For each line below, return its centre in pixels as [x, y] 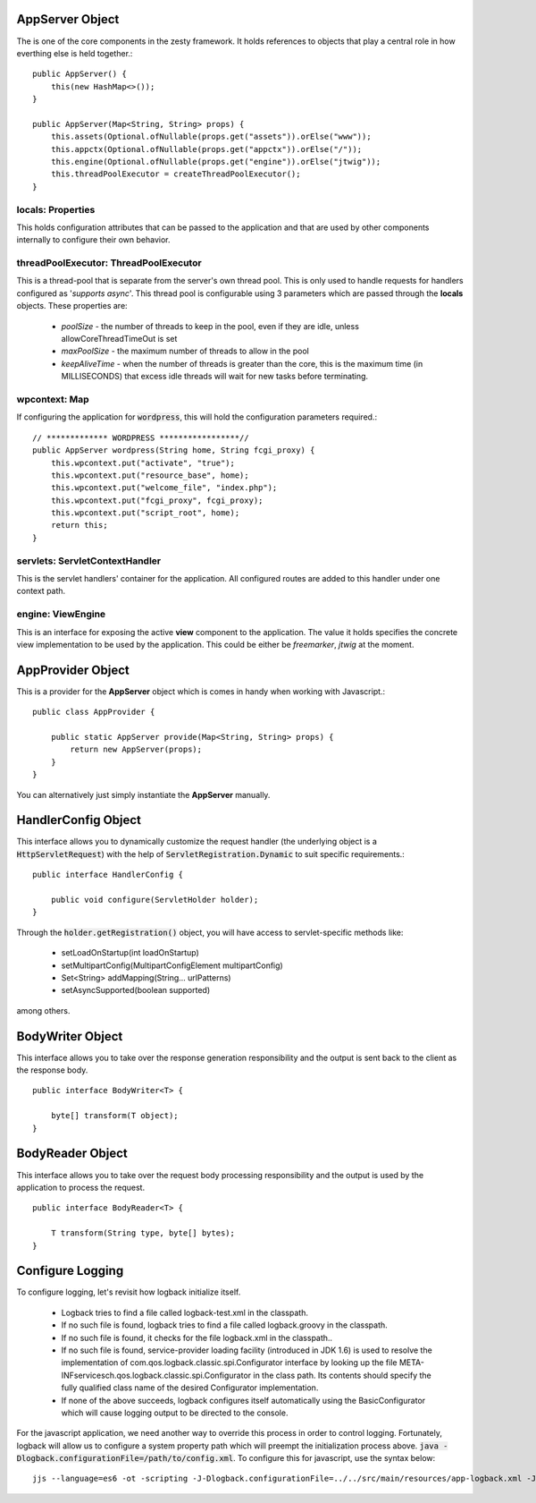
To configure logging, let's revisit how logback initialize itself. [129, 1292]
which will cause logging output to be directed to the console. [175, 1413]
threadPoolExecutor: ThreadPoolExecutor [109, 263]
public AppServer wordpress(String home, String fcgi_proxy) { [174, 450]
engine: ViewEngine [61, 615]
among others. [43, 1010]
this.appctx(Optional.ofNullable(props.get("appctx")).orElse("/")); [206, 149]
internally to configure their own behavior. [93, 240]
